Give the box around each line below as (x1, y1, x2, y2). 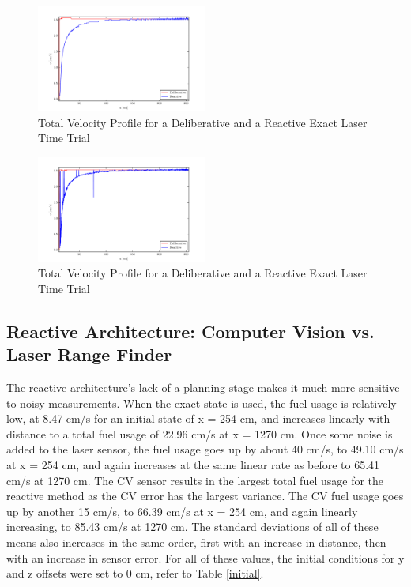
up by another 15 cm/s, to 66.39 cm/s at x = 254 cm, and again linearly (6, 502, 358, 519)
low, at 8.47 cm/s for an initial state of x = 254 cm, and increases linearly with (6, 410, 390, 427)
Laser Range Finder (6, 342, 172, 367)
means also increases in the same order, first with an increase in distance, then (6, 533, 386, 550)
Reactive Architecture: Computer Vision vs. (6, 318, 375, 343)
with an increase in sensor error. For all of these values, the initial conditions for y (6, 549, 405, 566)
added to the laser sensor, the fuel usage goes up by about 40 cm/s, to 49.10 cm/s (6, 441, 404, 457)
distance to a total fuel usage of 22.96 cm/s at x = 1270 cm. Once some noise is (6, 425, 393, 442)
